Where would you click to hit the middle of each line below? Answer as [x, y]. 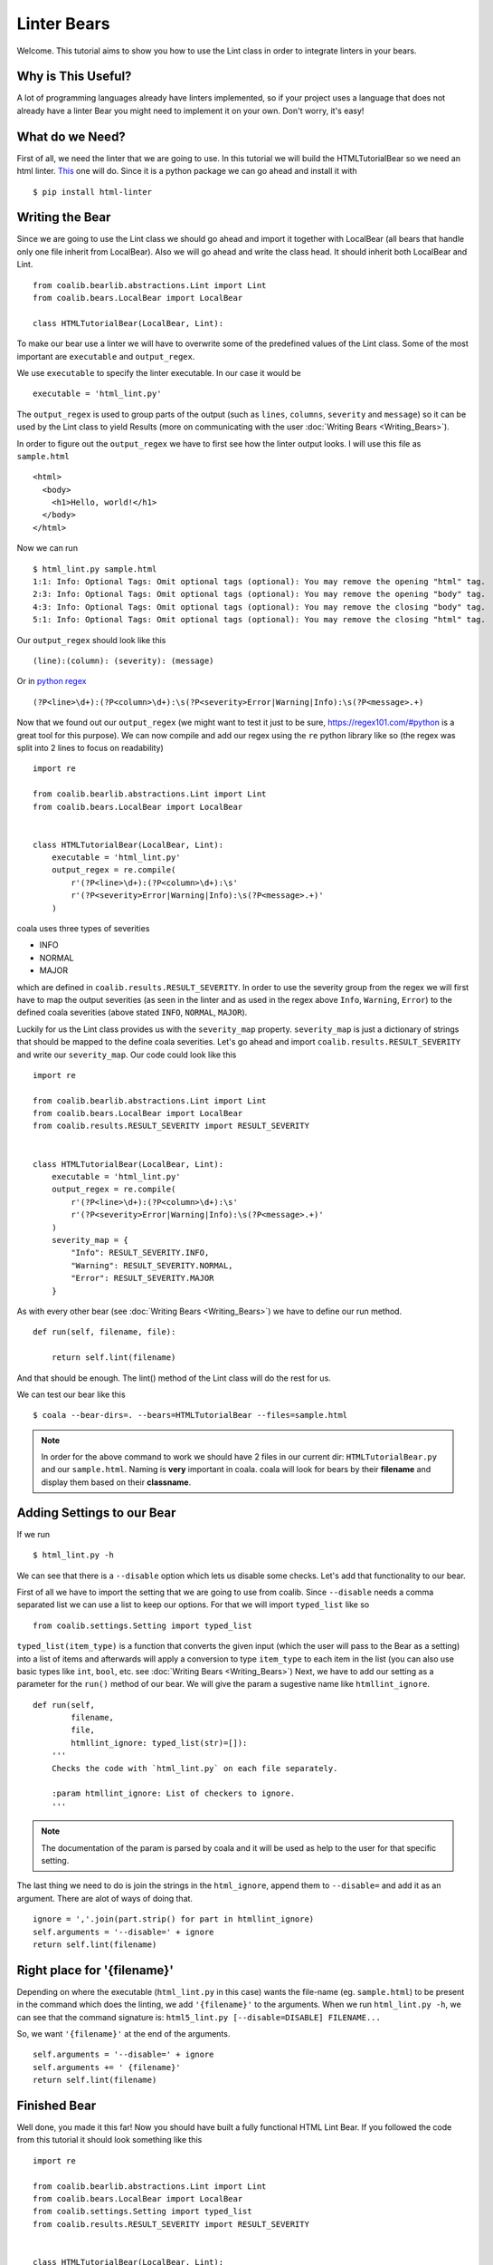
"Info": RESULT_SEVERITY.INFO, [140, 1253]
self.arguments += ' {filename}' [107, 2067]
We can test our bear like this [71, 1394]
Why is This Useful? [74, 77]
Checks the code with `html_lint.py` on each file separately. [194, 1768]
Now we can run [47, 548]
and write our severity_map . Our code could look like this [127, 1055]
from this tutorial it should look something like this [109, 2140]
